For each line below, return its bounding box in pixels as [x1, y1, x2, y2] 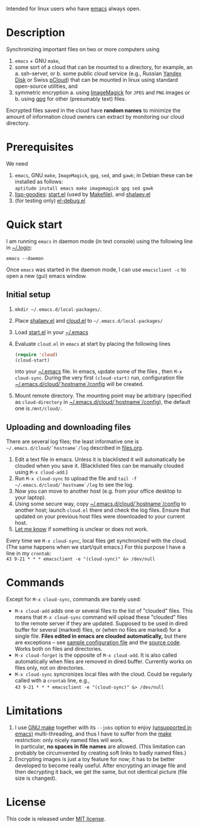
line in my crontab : [6, 550, 52, 557]
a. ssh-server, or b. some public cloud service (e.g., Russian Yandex [14, 70, 182, 77]
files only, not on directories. [14, 665, 85, 672]
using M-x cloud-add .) [14, 468, 68, 476]
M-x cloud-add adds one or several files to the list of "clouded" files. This [14, 607, 193, 614]
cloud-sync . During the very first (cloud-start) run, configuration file [14, 374, 184, 381]
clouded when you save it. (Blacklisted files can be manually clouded [14, 462, 184, 469]
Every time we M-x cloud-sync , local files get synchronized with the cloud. [6, 537, 188, 545]
